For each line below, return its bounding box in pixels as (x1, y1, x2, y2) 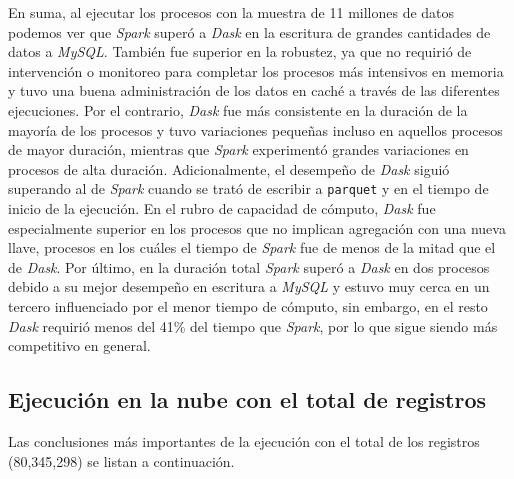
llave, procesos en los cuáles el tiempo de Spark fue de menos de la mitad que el (8, 237, 496, 258)
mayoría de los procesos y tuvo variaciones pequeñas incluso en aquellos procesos (8, 119, 503, 140)
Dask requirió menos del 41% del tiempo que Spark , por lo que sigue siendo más (8, 315, 498, 336)
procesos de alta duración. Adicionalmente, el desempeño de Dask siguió (8, 158, 450, 179)
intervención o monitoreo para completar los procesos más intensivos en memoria (8, 60, 504, 81)
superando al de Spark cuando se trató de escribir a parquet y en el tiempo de (8, 178, 489, 199)
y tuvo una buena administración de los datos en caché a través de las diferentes (8, 80, 500, 101)
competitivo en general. (8, 335, 151, 356)
